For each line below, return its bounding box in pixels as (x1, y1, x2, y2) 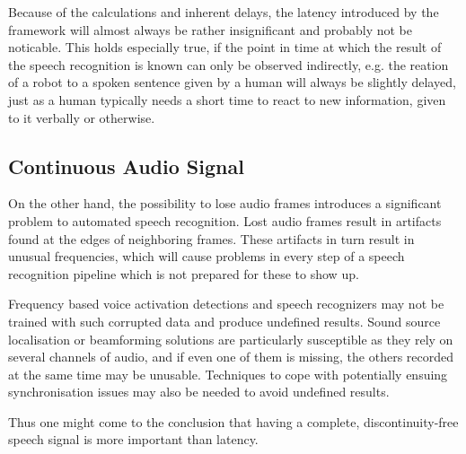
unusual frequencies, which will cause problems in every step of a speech (8, 247, 405, 266)
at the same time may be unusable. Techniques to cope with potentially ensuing (8, 364, 448, 383)
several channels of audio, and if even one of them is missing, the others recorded (8, 347, 454, 366)
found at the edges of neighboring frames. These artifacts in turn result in (8, 229, 415, 248)
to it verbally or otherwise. (8, 108, 155, 127)
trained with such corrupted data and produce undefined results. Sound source (8, 311, 441, 330)
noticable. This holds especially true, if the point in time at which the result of (8, 38, 442, 57)
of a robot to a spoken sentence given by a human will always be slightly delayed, (8, 73, 456, 92)
